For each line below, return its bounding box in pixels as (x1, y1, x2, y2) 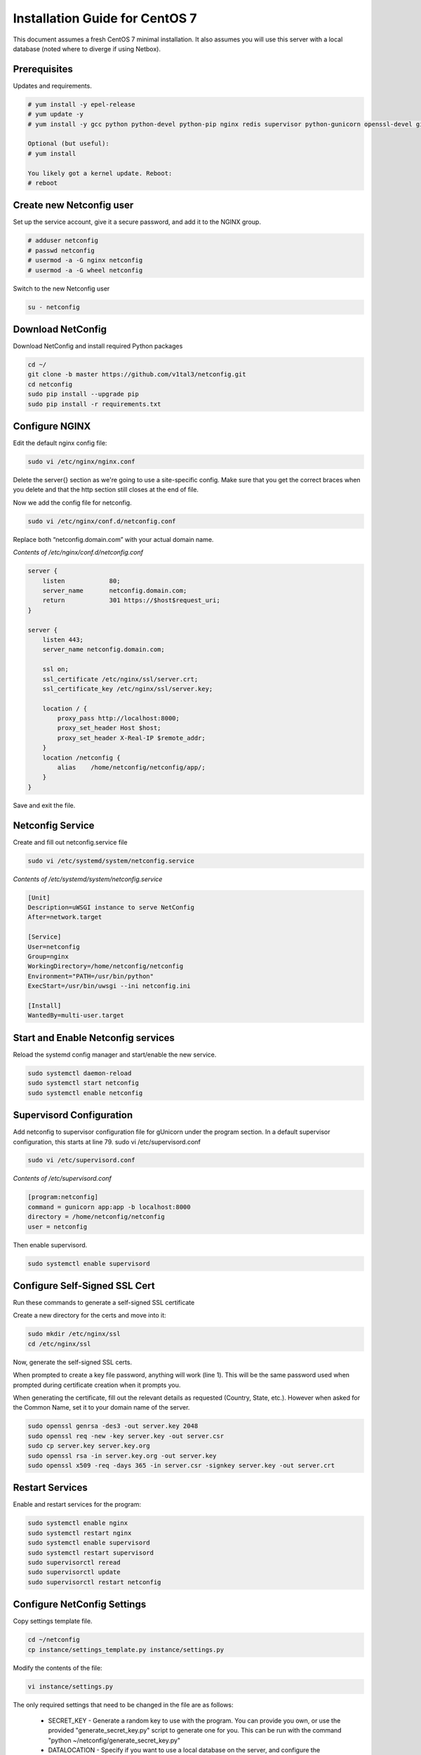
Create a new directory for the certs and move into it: (13, 1311, 166, 1320)
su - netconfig (27, 303, 80, 311)
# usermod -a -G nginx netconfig (27, 256, 143, 265)
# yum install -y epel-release (27, 100, 136, 108)
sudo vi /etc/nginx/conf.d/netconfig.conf (27, 517, 176, 525)
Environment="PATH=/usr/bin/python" (27, 972, 154, 980)
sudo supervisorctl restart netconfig (27, 1578, 161, 1586)
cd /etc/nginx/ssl (27, 1339, 91, 1348)
